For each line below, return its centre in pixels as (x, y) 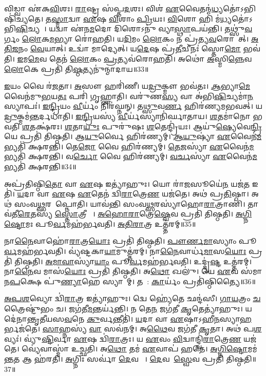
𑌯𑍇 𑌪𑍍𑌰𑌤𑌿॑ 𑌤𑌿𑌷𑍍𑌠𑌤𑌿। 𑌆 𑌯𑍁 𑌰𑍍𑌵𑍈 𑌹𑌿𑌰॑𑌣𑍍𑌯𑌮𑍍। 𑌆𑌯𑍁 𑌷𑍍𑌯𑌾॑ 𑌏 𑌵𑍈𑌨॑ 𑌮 (133, 136)
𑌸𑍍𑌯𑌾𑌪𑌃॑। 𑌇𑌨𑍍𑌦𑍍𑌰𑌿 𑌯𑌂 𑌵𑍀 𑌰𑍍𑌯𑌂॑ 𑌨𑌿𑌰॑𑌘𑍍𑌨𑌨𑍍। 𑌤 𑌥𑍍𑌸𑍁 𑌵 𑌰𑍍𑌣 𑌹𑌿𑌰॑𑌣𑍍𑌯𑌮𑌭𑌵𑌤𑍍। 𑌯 (133, 106)
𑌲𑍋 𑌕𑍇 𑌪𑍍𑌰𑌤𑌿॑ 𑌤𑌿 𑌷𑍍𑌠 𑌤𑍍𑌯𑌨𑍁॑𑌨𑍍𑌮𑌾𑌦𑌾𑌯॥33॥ (77, 68)
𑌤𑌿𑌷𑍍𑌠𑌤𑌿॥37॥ (241, 359)
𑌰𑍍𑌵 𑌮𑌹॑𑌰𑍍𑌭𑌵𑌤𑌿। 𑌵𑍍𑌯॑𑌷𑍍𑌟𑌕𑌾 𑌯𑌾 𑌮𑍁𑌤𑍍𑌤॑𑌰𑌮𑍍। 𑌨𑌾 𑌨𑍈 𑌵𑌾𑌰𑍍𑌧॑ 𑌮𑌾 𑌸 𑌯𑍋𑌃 (125, 251)
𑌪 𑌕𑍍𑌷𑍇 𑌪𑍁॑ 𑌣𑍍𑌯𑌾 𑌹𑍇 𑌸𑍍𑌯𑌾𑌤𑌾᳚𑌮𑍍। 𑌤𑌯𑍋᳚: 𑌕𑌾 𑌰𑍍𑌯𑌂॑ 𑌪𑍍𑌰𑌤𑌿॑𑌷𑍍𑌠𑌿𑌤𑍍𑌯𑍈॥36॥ (133, 281)
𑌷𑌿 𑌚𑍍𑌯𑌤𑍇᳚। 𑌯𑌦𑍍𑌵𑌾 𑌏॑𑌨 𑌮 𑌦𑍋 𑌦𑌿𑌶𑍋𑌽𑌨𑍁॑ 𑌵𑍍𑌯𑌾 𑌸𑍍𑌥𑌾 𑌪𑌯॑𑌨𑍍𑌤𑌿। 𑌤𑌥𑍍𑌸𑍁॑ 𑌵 (134, 28)
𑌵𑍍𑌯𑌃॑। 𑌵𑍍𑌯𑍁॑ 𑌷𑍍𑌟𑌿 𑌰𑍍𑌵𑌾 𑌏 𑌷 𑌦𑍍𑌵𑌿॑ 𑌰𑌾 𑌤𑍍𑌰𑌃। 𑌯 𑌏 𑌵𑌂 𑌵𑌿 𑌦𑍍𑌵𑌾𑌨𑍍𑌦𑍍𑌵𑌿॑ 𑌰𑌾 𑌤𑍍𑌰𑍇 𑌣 (123, 338)
